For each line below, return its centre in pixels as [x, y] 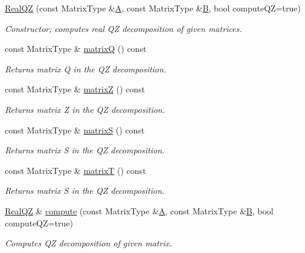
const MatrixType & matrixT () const [75, 170]
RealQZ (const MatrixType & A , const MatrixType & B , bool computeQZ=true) [153, 8]
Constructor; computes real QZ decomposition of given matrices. [124, 28]
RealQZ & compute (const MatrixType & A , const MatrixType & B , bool [139, 210]
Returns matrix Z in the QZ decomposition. [85, 109]
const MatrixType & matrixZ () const [75, 89]
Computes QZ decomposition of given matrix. [88, 243]
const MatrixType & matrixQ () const [76, 49]
